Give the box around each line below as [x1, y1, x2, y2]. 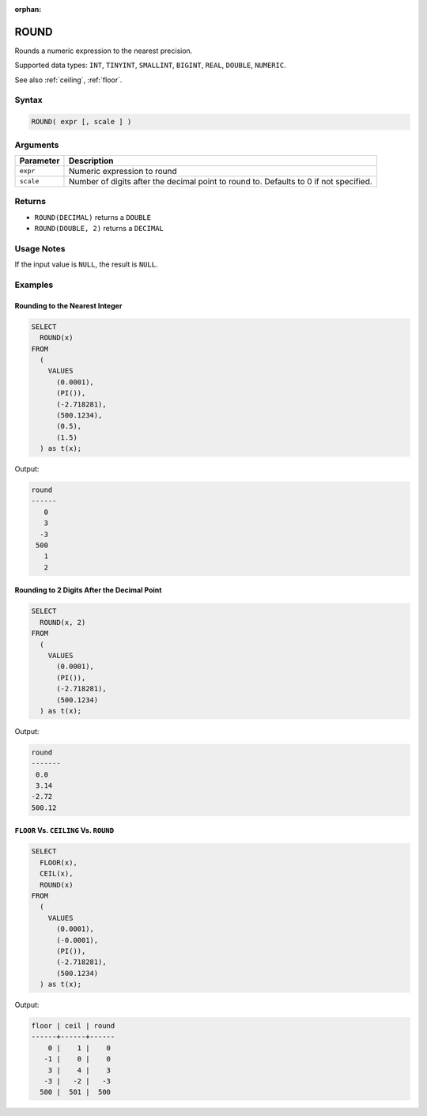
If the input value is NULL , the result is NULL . [14, 259, 158, 269]
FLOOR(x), [40, 858, 78, 867]
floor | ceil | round [31, 1021, 115, 1031]
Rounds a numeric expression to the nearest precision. [14, 46, 193, 55]
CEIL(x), [40, 869, 74, 878]
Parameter [19, 155, 60, 166]
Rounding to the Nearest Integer [14, 301, 123, 310]
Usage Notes [14, 243, 66, 254]
